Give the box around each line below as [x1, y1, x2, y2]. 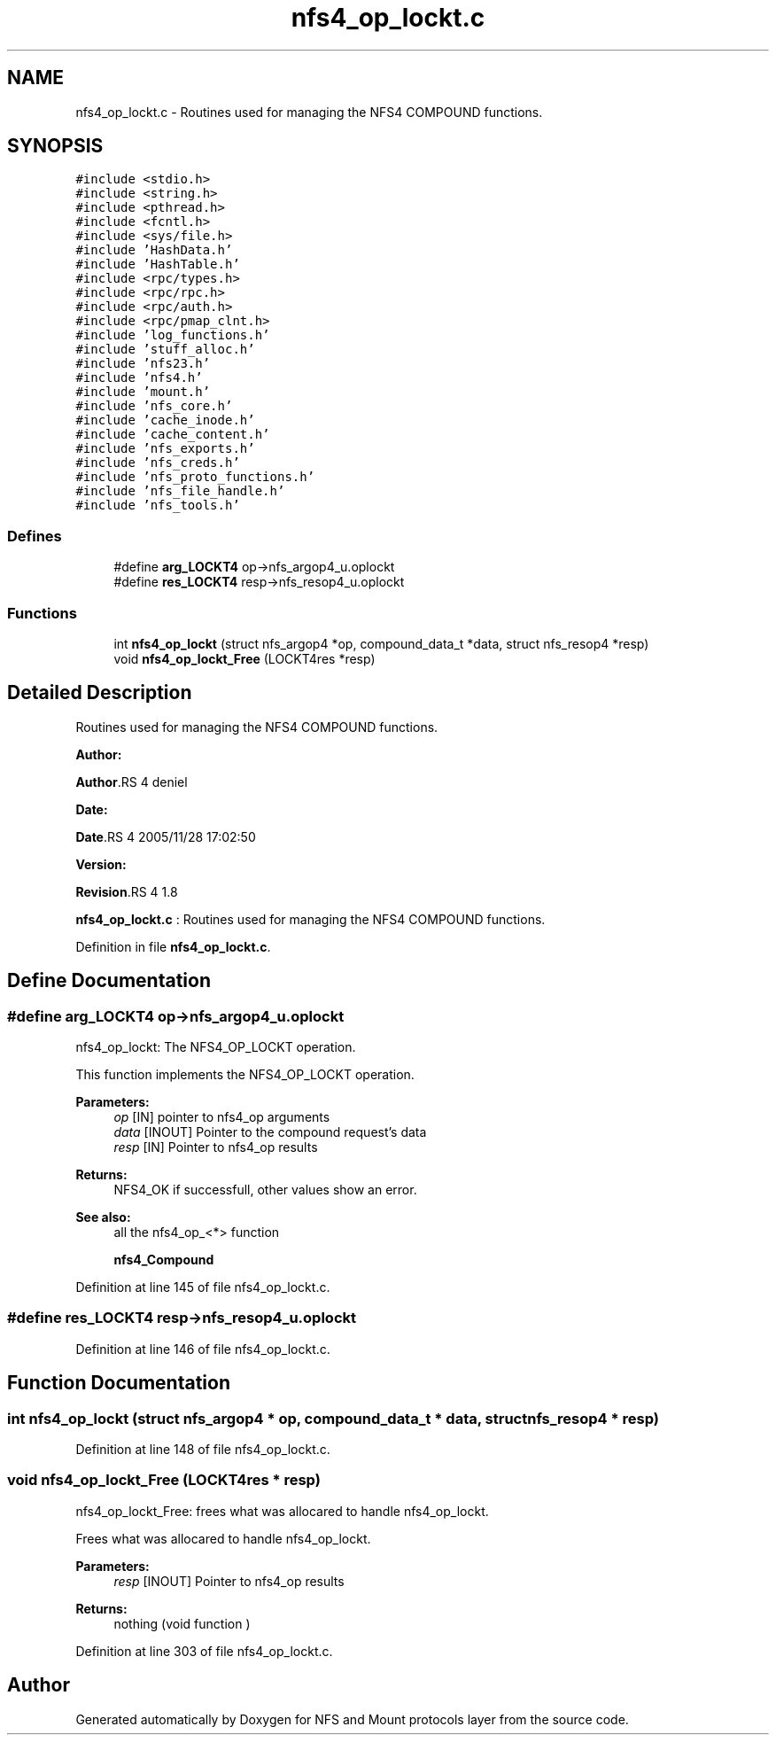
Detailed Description [7, 681, 192, 704]
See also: [75, 1209, 131, 1225]
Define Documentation [7, 969, 211, 992]
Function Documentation [7, 1372, 230, 1395]
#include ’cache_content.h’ [75, 427, 270, 442]
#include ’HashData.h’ [75, 243, 233, 258]
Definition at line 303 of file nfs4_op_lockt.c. [75, 1643, 333, 1659]
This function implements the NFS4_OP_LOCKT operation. [75, 1067, 415, 1082]
